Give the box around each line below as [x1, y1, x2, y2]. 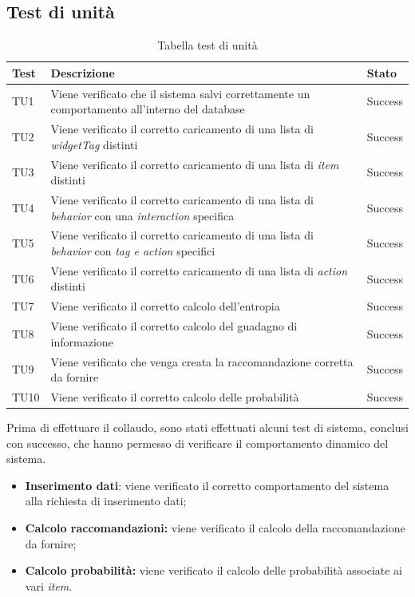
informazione [50, 333, 113, 350]
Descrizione [50, 64, 115, 81]
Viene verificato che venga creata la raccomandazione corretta [50, 353, 354, 370]
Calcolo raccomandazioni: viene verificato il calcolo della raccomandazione [25, 520, 405, 536]
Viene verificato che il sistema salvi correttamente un [50, 85, 310, 101]
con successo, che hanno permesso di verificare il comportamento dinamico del [6, 434, 389, 451]
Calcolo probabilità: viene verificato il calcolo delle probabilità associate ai [25, 562, 402, 579]
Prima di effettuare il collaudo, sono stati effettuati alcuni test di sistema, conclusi [6, 419, 409, 436]
